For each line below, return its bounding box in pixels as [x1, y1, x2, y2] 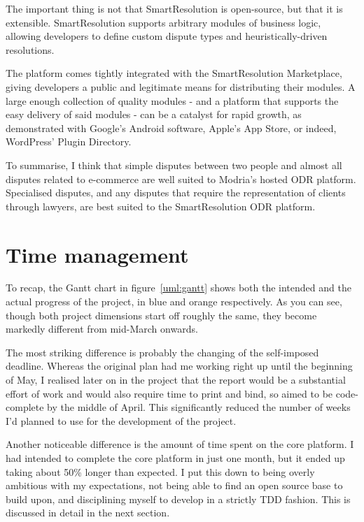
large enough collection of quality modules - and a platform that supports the [6, 93, 339, 108]
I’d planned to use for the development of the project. [6, 413, 237, 428]
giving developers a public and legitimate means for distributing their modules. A [6, 79, 356, 94]
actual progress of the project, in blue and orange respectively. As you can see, [6, 294, 342, 309]
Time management [6, 240, 189, 268]
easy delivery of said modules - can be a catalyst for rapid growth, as [6, 107, 302, 122]
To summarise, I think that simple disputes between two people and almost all [6, 157, 342, 172]
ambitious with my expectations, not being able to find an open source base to [6, 478, 343, 493]
